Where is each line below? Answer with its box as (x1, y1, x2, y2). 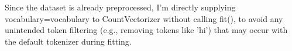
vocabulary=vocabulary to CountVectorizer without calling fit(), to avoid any (5, 12, 283, 24)
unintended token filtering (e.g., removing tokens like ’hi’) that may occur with (5, 24, 288, 36)
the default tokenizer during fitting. (5, 35, 132, 47)
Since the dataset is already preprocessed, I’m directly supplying (5, 1, 236, 13)
